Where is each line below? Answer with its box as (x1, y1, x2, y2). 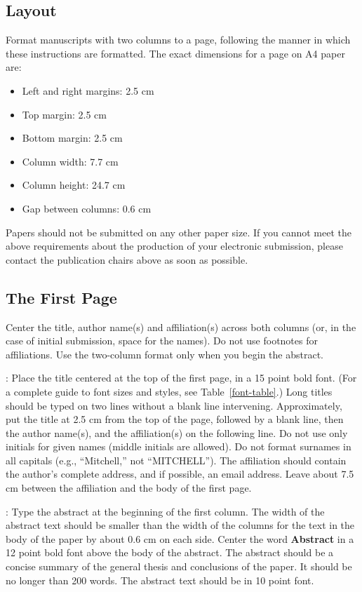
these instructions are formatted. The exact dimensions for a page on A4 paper (6, 46, 345, 60)
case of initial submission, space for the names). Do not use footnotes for (6, 333, 318, 348)
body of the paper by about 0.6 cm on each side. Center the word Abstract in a (6, 531, 354, 546)
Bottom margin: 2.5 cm (22, 130, 123, 145)
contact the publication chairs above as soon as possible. (6, 252, 248, 267)
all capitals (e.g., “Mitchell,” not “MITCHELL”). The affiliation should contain (6, 452, 347, 467)
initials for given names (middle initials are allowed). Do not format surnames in (6, 439, 351, 454)
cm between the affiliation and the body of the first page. (6, 480, 252, 495)
